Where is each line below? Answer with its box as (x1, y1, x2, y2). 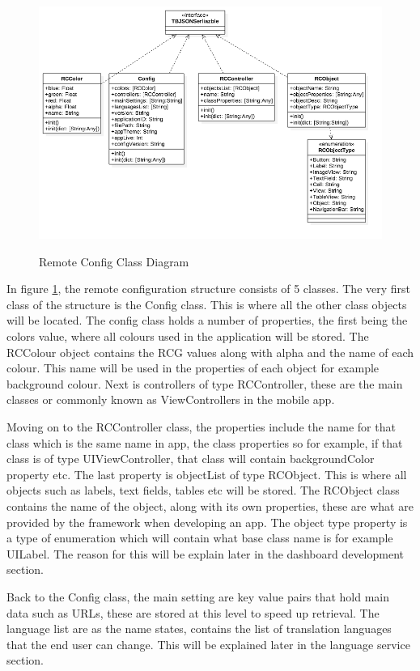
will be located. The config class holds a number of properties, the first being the (6, 312, 408, 329)
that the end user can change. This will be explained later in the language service (6, 635, 410, 652)
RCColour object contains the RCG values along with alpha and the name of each (6, 343, 414, 360)
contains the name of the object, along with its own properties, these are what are (6, 498, 414, 514)
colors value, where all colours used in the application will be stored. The (6, 328, 369, 345)
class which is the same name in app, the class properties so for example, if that (6, 434, 403, 451)
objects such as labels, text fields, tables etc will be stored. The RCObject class (6, 482, 400, 499)
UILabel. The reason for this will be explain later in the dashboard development (6, 545, 404, 562)
